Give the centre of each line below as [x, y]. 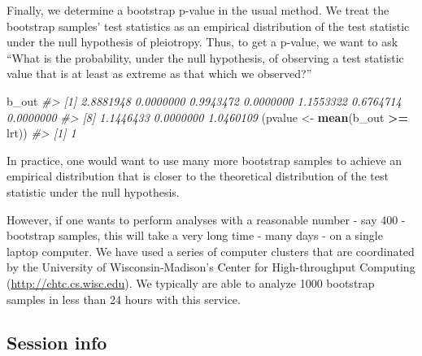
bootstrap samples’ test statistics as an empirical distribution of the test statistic [208, 26]
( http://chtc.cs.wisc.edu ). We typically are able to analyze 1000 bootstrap [191, 282]
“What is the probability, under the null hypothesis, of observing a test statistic [205, 57]
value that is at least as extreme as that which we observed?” [159, 74]
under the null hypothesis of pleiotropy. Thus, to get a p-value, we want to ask [202, 42]
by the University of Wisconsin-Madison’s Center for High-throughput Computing [211, 267]
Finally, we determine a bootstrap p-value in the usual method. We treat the [198, 10]
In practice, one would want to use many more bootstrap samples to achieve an [204, 160]
